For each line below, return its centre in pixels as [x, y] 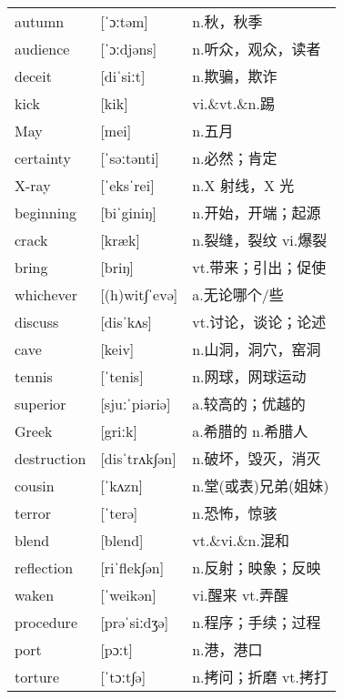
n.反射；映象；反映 [257, 568]
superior [40, 403]
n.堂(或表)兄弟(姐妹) [261, 486]
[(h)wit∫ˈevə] [139, 294]
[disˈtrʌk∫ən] [138, 458]
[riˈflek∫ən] [132, 567]
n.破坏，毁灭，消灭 [257, 459]
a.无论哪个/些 [238, 295]
